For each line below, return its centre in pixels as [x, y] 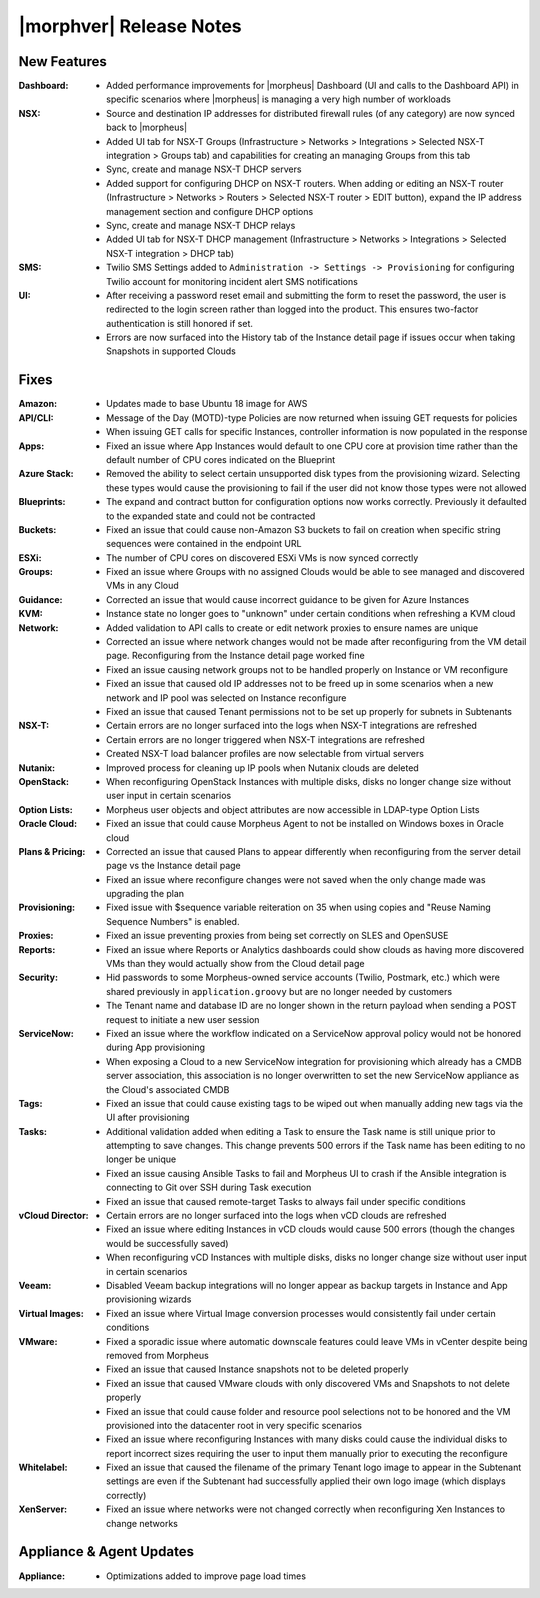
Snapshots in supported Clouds [171, 351]
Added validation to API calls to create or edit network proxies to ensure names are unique [292, 627]
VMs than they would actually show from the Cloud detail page [235, 964]
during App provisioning [155, 1047]
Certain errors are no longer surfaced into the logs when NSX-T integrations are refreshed [291, 726]
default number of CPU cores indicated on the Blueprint [221, 459]
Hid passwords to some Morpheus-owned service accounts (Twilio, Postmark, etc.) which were [303, 977]
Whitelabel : [43, 1467]
